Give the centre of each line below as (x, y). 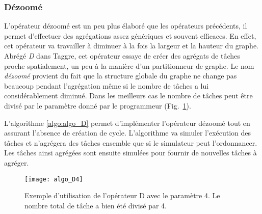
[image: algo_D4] (54, 179)
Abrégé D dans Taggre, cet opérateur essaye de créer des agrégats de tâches (122, 56)
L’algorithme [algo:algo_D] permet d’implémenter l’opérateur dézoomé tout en (127, 123)
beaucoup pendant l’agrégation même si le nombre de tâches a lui (107, 85)
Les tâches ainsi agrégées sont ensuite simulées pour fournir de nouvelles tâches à (130, 153)
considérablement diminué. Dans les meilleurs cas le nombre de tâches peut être (128, 96)
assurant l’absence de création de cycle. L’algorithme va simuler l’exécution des (128, 133)
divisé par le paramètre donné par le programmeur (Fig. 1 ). (98, 105)
